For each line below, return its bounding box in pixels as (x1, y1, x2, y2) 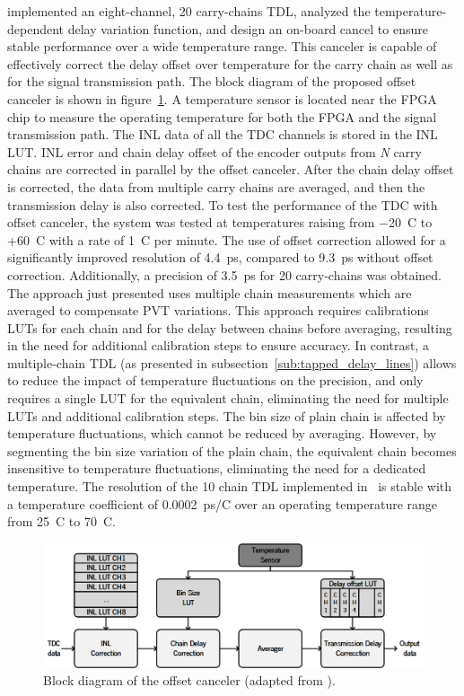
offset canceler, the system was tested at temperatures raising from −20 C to (7, 213, 433, 232)
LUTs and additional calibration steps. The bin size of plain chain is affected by (7, 406, 446, 425)
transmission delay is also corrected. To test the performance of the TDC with (7, 195, 438, 214)
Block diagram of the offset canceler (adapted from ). (43, 671, 336, 690)
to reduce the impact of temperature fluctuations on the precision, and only (7, 371, 424, 390)
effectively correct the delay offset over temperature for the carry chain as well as (7, 54, 453, 73)
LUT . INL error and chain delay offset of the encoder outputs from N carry (7, 142, 422, 161)
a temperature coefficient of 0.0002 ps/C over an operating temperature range (7, 494, 438, 513)
